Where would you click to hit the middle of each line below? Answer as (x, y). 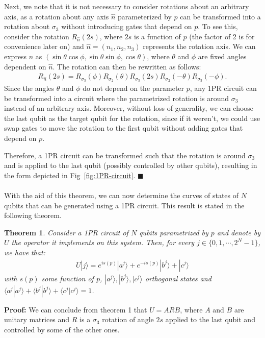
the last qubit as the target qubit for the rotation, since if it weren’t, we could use (132, 118)
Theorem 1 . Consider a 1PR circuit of (66, 232)
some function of (68, 278)
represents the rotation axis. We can (199, 46)
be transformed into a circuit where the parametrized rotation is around (117, 98)
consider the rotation (37, 36)
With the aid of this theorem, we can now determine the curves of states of (122, 195)
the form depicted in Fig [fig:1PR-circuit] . (70, 175)
